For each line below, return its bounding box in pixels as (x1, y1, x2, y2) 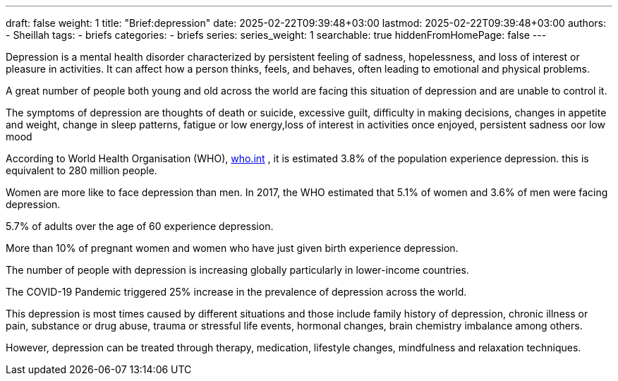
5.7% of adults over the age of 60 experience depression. (6, 220, 274, 232)
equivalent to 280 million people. (6, 164, 157, 176)
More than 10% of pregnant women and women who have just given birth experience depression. (6, 242, 459, 254)
